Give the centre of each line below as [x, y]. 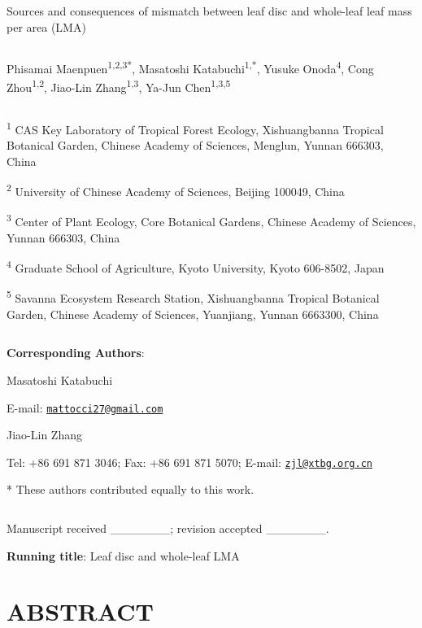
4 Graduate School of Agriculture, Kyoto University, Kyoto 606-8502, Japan [196, 266]
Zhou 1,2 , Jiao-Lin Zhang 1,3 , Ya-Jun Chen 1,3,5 [119, 86]
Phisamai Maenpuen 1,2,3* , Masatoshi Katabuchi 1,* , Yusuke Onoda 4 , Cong [190, 67]
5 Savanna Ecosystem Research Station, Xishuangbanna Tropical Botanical [193, 297]
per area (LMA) [46, 26]
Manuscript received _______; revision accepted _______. [168, 528]
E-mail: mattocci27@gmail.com [85, 407]
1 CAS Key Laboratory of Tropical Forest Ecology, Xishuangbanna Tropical [195, 128]
